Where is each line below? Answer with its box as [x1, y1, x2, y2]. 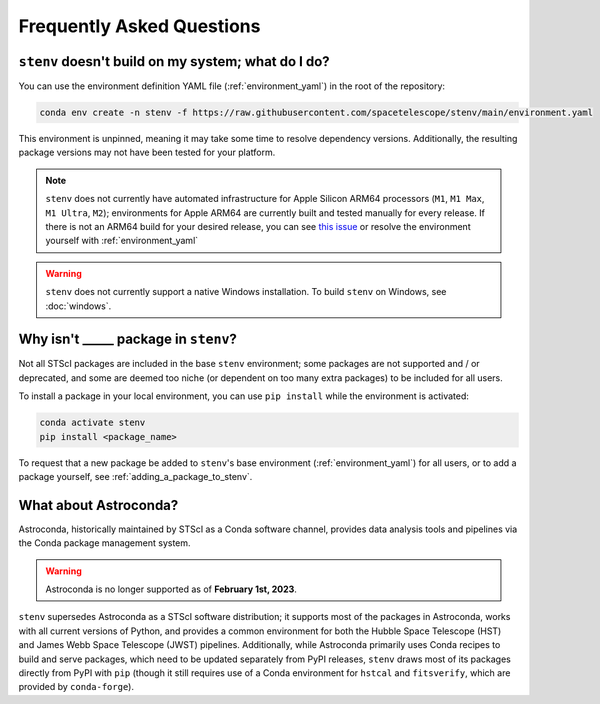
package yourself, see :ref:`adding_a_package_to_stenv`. [18, 470, 253, 482]
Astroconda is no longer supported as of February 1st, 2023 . [45, 583, 297, 595]
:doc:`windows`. [45, 300, 112, 312]
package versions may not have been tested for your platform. [18, 146, 276, 159]
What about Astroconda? [18, 496, 179, 514]
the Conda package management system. [18, 537, 191, 549]
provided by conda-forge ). [18, 681, 135, 693]
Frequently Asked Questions [18, 15, 261, 37]
